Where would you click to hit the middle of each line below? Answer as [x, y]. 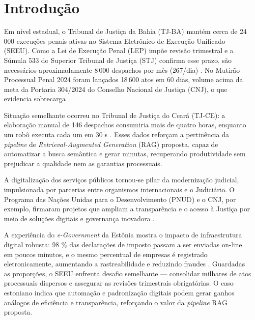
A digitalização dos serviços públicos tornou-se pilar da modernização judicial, [122, 180]
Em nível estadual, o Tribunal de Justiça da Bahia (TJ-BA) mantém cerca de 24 [125, 31]
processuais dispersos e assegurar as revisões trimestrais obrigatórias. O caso [119, 283]
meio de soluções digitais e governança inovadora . [79, 218]
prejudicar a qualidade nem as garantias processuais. [83, 163]
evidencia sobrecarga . [37, 99]
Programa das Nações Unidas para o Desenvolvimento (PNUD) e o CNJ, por [120, 199]
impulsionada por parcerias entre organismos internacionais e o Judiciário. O [119, 189]
